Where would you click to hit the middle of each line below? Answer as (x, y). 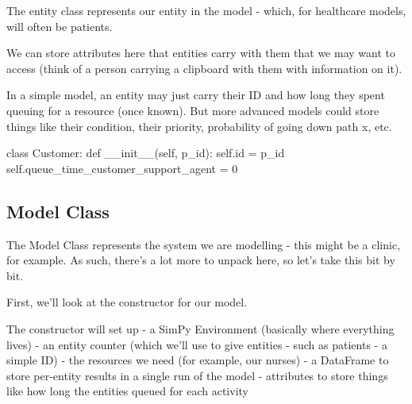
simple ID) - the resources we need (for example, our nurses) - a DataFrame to (198, 360)
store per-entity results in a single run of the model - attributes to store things (197, 375)
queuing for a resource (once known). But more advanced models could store (193, 110)
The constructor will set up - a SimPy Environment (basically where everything (200, 328)
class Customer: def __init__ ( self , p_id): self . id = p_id (146, 153)
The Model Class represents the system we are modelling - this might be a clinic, (204, 244)
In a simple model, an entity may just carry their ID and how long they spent (196, 95)
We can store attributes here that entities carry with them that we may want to (201, 53)
